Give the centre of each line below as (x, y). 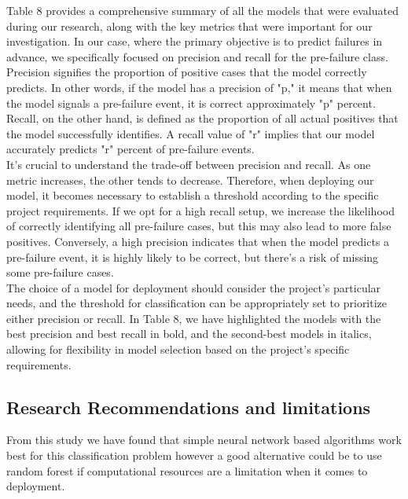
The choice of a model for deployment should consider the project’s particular (194, 287)
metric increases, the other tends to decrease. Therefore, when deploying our (190, 180)
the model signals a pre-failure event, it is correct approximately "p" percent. (191, 103)
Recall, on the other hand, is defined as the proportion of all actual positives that (202, 118)
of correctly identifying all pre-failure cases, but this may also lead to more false (199, 226)
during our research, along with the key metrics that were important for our (189, 26)
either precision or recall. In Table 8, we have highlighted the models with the (194, 318)
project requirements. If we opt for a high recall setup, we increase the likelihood (200, 210)
